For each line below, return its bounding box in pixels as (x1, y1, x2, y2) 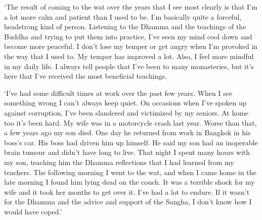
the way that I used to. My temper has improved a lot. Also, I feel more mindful (4, 50, 254, 61)
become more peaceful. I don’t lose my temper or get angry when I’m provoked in (4, 41, 258, 51)
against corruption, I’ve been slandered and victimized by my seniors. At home (4, 107, 249, 118)
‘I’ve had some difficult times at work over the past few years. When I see (4, 87, 233, 98)
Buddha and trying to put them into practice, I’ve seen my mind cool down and (4, 31, 252, 41)
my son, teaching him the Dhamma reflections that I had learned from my (4, 156, 234, 167)
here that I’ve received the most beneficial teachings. (4, 71, 167, 81)
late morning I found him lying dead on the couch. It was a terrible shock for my (4, 177, 255, 187)
